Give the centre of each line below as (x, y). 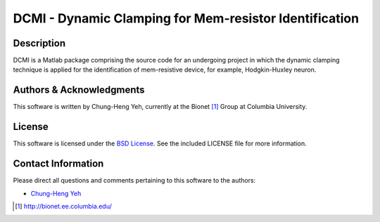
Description (39, 43)
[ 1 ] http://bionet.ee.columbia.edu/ (64, 206)
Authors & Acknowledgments (79, 90)
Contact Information (58, 164)
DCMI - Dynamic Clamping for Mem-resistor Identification (186, 18)
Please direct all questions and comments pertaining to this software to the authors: (134, 181)
